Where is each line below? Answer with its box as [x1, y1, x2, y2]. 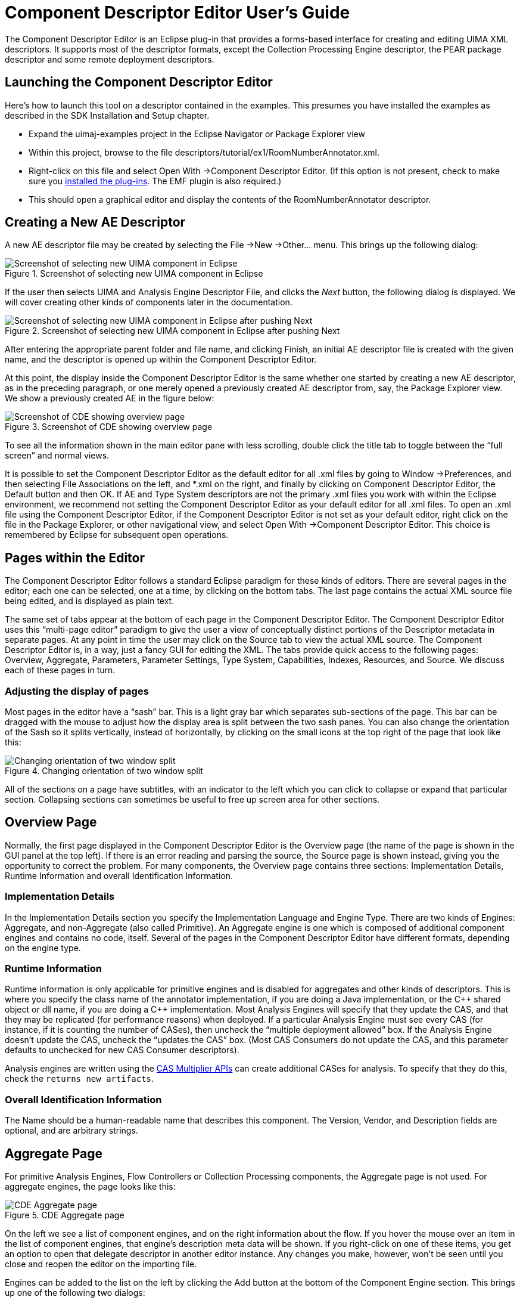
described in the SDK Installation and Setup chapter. [5, 110, 210, 120]
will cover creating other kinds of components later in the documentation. [5, 297, 292, 308]
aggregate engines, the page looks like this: [5, 1181, 176, 1191]
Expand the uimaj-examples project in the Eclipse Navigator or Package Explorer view [29, 128, 365, 139]
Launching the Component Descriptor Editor [5, 75, 273, 90]
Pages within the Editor [5, 550, 145, 565]
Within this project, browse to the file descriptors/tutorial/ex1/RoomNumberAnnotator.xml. [29, 147, 379, 157]
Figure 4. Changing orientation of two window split [5, 766, 203, 776]
